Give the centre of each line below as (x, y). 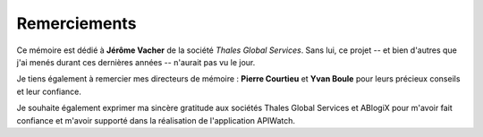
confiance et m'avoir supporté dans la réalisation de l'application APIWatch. (156, 120)
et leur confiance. (49, 91)
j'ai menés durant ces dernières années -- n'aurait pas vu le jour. (136, 62)
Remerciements (76, 23)
